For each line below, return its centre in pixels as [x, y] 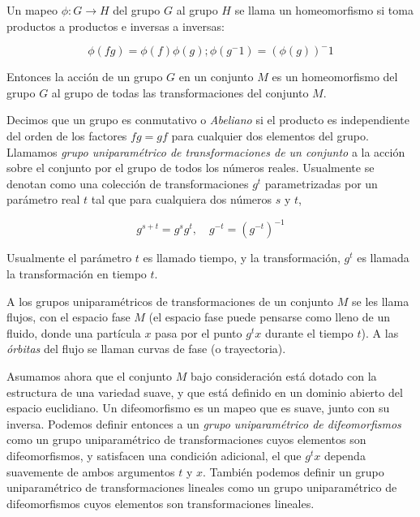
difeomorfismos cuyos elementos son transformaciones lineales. [161, 503]
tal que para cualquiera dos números [182, 199]
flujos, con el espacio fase [69, 317]
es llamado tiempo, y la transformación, [242, 258]
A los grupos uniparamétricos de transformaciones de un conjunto [170, 301]
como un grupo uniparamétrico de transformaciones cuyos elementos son [186, 439]
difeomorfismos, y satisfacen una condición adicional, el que [154, 455]
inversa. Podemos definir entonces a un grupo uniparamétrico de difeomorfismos [204, 423]
